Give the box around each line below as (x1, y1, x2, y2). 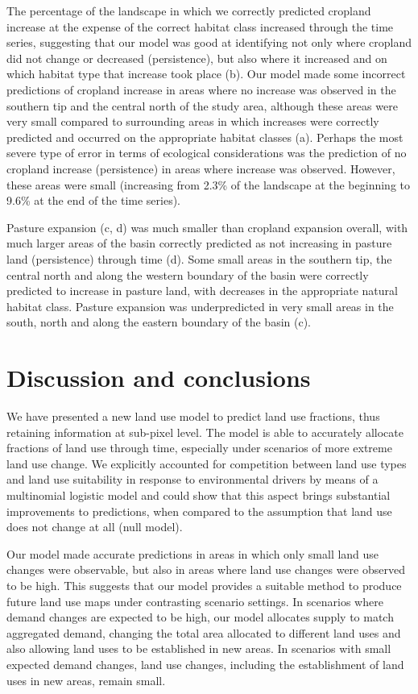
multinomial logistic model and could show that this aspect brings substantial (6, 486, 391, 503)
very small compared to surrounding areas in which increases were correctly (6, 113, 379, 130)
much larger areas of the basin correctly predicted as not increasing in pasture (6, 235, 392, 251)
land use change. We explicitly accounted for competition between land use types (6, 455, 407, 472)
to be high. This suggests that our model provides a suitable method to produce (6, 576, 402, 593)
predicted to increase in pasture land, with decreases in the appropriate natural (6, 282, 398, 299)
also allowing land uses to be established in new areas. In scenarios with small (6, 640, 391, 657)
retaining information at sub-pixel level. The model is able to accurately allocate (6, 423, 404, 440)
